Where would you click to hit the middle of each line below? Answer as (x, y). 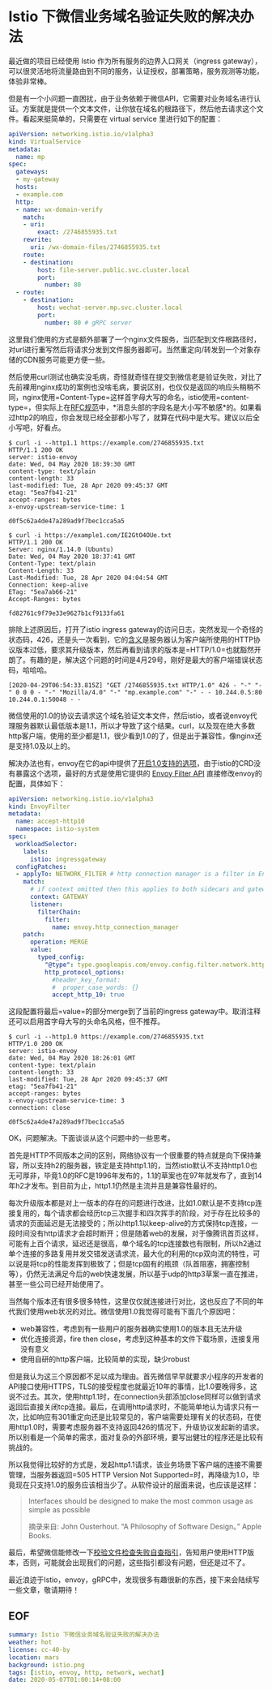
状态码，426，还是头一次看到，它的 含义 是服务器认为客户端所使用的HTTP (131, 639)
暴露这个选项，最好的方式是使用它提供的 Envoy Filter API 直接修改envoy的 (139, 773)
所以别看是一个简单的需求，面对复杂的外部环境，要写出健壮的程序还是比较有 (136, 1438)
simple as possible (59, 1510)
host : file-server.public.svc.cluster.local (114, 270)
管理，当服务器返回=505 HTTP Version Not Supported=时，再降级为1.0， (131, 1475)
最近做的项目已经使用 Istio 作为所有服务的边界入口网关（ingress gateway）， (135, 61)
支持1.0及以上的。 (45, 746)
